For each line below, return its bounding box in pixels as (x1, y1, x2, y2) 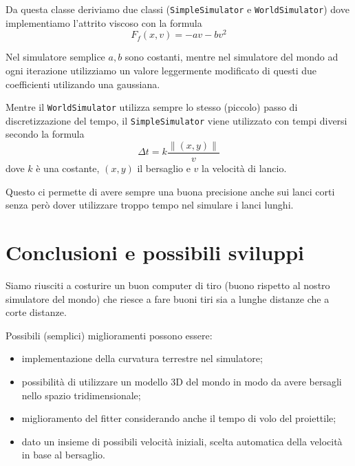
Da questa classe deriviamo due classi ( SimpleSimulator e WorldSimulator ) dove (6, 2, 349, 16)
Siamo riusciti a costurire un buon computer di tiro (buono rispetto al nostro (6, 277, 330, 292)
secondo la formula (6, 127, 85, 141)
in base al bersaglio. (21, 447, 105, 462)
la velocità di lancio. (202, 161, 287, 176)
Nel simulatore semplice (6, 50, 105, 64)
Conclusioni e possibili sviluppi (6, 238, 305, 266)
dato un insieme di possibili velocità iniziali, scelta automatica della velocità (21, 434, 343, 448)
